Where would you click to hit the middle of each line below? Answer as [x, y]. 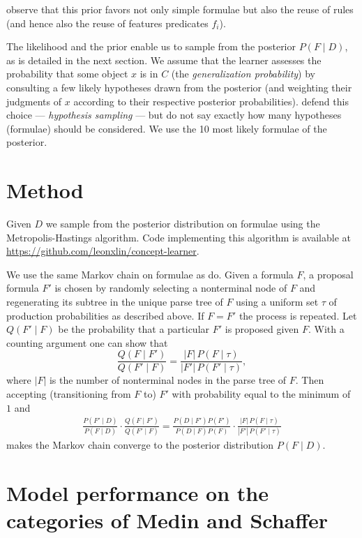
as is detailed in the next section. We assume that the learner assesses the [164, 60]
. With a [326, 329]
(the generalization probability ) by [243, 74]
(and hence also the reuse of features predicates [107, 23]
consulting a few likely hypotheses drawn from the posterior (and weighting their [179, 87]
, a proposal [328, 274]
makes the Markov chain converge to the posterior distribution [140, 444]
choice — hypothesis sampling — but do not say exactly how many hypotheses [174, 115]
